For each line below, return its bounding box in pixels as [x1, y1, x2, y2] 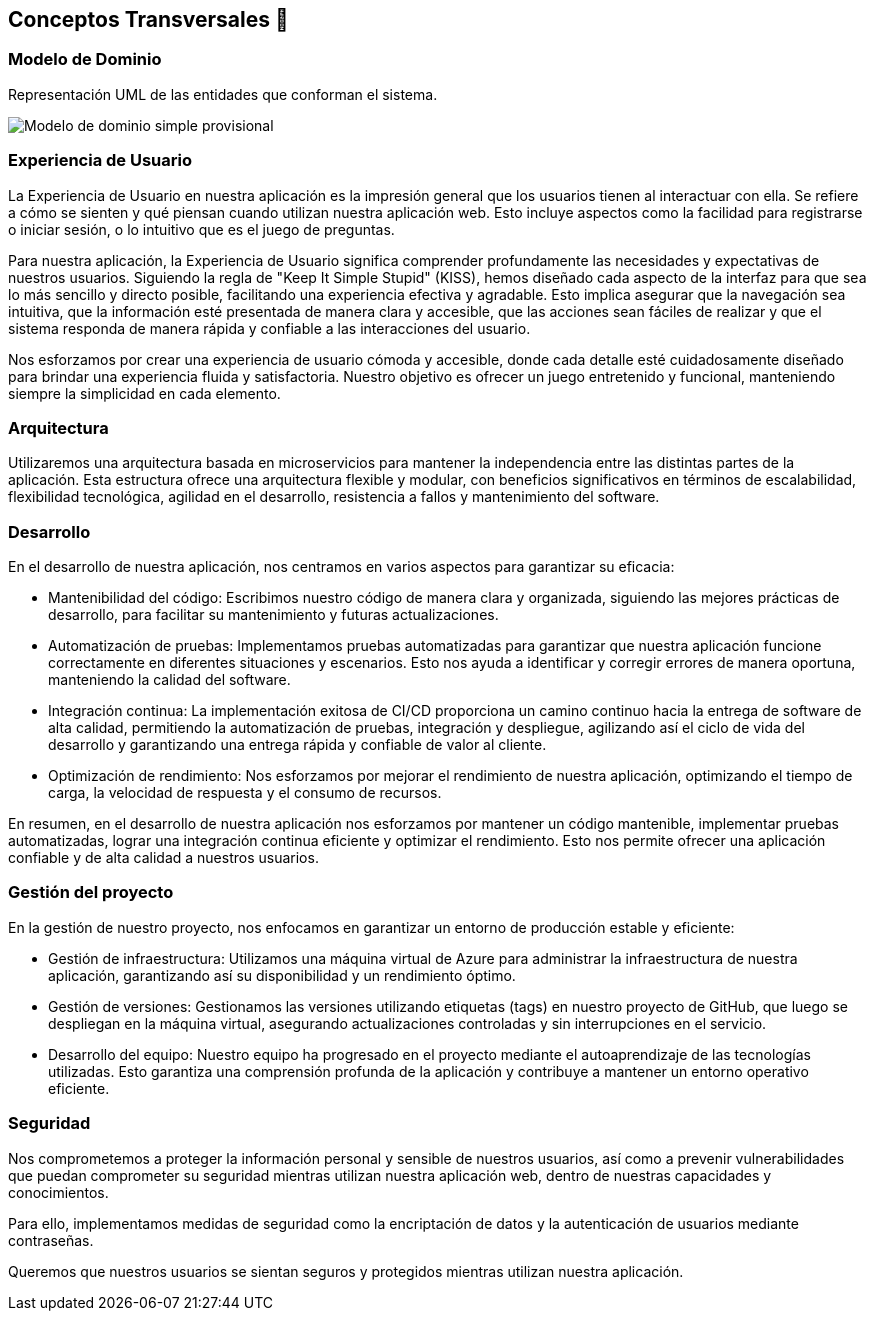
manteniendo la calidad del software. [48, 671, 291, 689]
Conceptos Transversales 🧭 [8, 7, 289, 32]
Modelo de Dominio [8, 49, 162, 70]
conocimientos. [8, 1183, 109, 1201]
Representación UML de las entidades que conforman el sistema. [8, 85, 438, 103]
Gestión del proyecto [8, 882, 174, 903]
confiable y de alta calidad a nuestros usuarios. [8, 849, 319, 867]
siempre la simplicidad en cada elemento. [8, 384, 281, 402]
